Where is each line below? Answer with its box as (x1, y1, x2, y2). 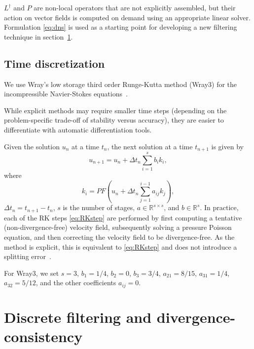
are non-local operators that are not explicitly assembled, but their (34, 2, 236, 12)
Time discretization (4, 55, 105, 71)
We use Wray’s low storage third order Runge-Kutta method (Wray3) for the (4, 79, 237, 89)
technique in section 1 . (4, 31, 73, 42)
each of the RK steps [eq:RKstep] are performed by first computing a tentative (4, 212, 242, 222)
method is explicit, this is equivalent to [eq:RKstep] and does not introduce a (4, 241, 237, 252)
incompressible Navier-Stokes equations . (4, 88, 128, 99)
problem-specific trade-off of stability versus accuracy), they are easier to (4, 115, 224, 125)
